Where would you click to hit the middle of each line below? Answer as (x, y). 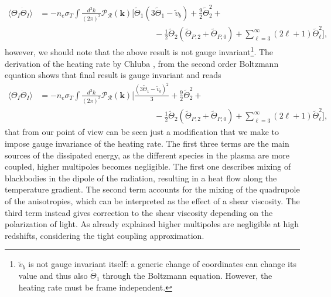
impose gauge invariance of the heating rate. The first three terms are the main (147, 143)
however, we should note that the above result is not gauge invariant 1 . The (139, 51)
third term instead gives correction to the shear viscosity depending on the (139, 212)
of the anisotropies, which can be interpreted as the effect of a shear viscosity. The (152, 200)
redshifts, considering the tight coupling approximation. (105, 235)
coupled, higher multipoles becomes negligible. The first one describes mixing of (148, 166)
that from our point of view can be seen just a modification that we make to (142, 132)
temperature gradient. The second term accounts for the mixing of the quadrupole (152, 189)
